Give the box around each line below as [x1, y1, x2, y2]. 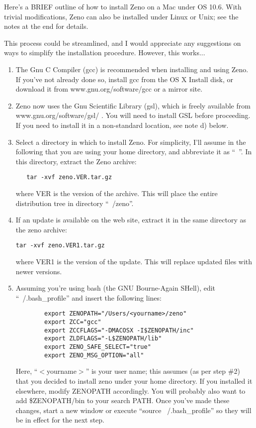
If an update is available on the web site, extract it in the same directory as [15, 214, 246, 225]
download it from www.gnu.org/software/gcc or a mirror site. [15, 84, 203, 94]
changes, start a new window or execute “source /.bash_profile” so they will [15, 405, 252, 415]
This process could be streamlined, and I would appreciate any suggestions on [4, 37, 241, 48]
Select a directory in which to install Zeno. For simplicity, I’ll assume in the [15, 136, 246, 147]
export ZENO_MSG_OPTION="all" [44, 351, 144, 359]
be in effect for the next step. [15, 415, 105, 425]
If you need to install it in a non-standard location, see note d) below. [15, 119, 229, 130]
